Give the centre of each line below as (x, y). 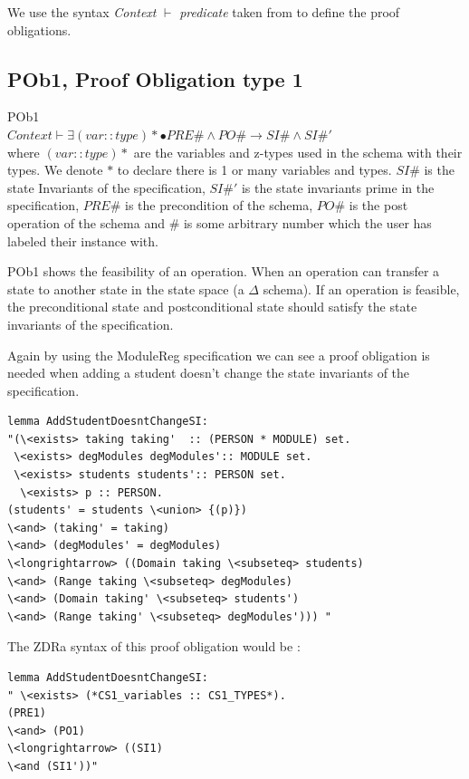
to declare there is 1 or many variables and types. (254, 170)
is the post (378, 205)
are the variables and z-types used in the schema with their (298, 152)
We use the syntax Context (82, 12)
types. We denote (55, 170)
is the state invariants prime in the (338, 187)
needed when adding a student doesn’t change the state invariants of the (209, 373)
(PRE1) (27, 713)
